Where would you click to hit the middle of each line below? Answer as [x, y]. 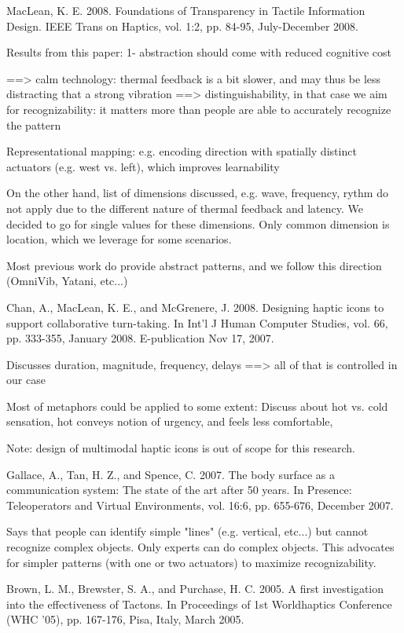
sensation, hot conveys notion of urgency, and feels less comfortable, [170, 421]
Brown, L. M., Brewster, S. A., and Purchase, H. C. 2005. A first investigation [195, 589]
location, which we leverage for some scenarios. [119, 239]
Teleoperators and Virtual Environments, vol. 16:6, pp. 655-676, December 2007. [200, 505]
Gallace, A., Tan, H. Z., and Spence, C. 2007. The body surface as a [171, 474]
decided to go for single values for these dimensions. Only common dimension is [198, 223]
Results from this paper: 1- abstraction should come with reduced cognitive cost [199, 52]
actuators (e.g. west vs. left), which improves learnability [143, 166]
